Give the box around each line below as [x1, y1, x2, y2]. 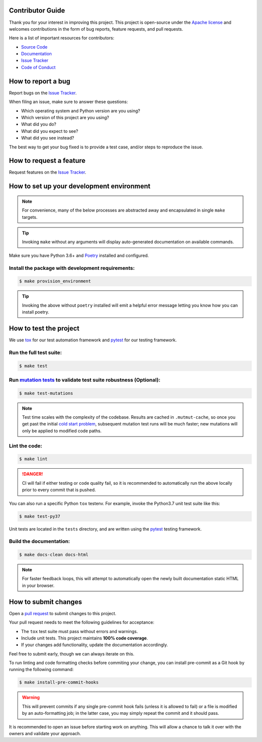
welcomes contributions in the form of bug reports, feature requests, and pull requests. [9, 26, 183, 32]
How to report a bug [9, 77, 70, 85]
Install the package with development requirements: [9, 265, 135, 271]
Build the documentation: [9, 538, 70, 545]
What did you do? [21, 122, 57, 127]
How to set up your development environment [9, 182, 150, 191]
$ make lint [19, 456, 48, 462]
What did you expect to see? [21, 128, 79, 134]
